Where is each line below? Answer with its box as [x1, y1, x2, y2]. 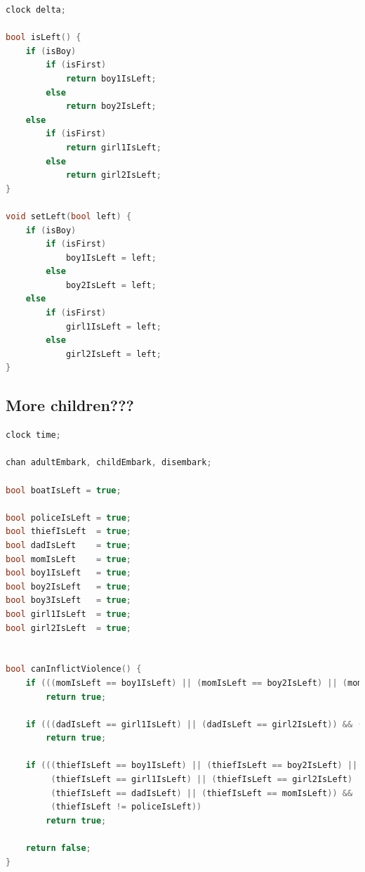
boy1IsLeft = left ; [65, 252, 157, 263]
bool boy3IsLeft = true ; [6, 595, 132, 606]
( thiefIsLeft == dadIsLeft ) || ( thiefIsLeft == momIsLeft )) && [51, 788, 353, 798]
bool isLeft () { [6, 32, 81, 43]
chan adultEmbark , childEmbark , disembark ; [6, 457, 212, 468]
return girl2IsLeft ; [65, 170, 161, 181]
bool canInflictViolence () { [6, 664, 142, 675]
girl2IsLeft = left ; [65, 349, 161, 359]
